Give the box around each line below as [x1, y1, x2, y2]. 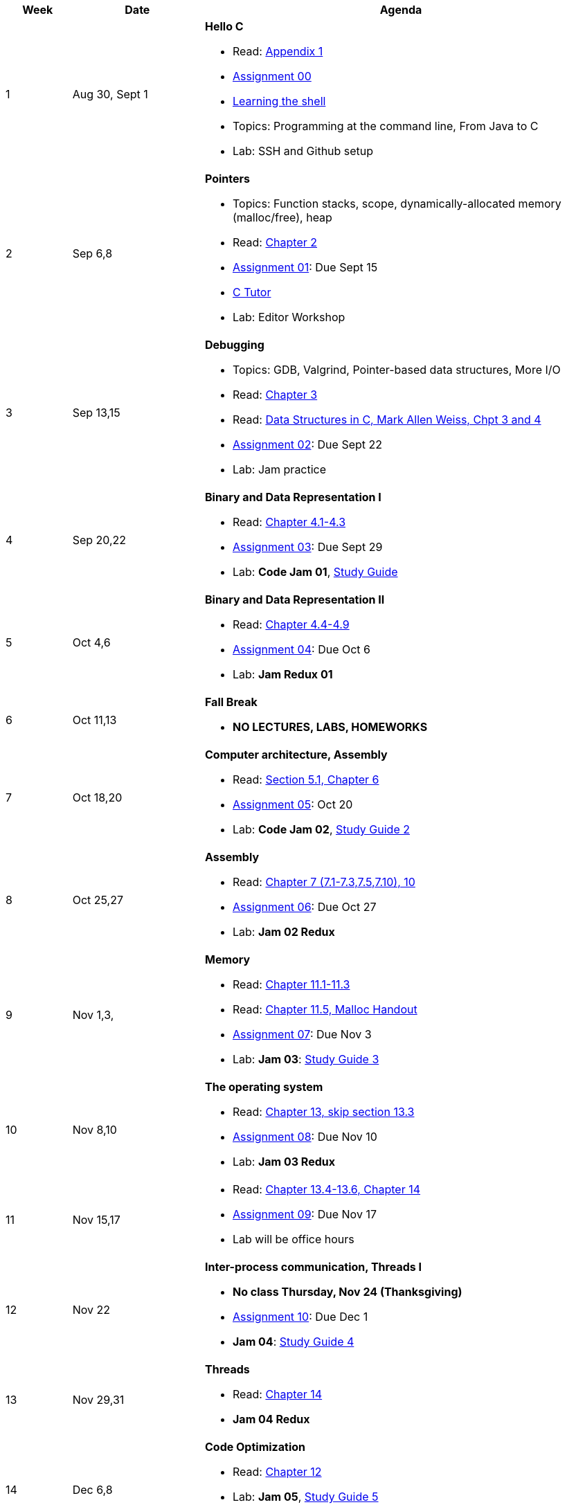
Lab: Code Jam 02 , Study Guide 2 [232, 822, 410, 836]
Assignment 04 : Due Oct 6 [232, 642, 370, 656]
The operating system [204, 1080, 323, 1094]
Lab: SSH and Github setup [232, 144, 374, 158]
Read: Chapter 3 [232, 388, 318, 401]
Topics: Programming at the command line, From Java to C [232, 119, 539, 133]
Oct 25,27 [72, 893, 124, 907]
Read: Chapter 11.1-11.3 [232, 977, 350, 991]
